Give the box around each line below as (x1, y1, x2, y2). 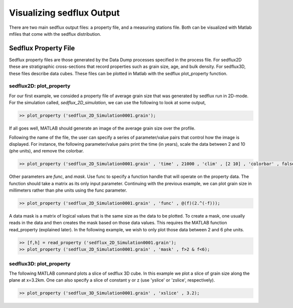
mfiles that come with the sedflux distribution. (9, 31, 102, 37)
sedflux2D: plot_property (9, 83, 71, 89)
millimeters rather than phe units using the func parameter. (9, 187, 127, 193)
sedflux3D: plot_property (9, 260, 71, 267)
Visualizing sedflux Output (9, 7, 120, 18)
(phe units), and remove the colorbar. (9, 148, 84, 154)
